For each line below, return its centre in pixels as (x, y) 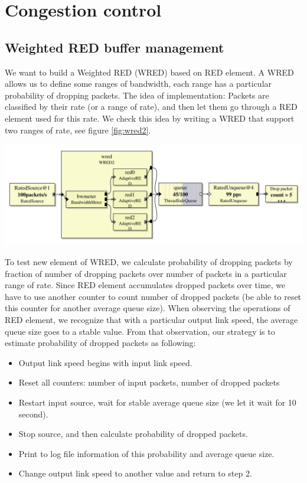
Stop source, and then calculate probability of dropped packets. (133, 434)
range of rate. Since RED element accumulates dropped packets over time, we (145, 285)
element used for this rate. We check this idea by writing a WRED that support (150, 118)
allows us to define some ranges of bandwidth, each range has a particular (138, 84)
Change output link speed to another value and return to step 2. (135, 473)
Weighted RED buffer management (115, 47)
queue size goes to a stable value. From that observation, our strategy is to (140, 331)
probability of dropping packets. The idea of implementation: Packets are (137, 95)
